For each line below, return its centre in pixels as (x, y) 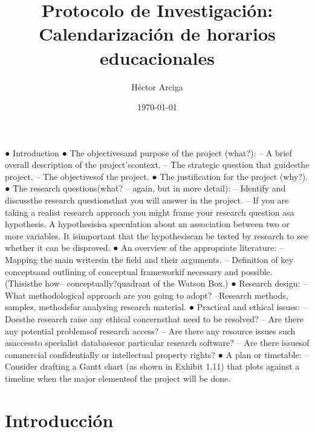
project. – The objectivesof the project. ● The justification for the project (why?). (157, 176)
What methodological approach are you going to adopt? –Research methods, (147, 295)
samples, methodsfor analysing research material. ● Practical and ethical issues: (152, 307)
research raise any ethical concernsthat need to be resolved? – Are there (170, 319)
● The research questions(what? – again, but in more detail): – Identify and (145, 188)
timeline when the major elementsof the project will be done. (118, 378)
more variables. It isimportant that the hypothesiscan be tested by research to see (157, 235)
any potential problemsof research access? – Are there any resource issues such (150, 331)
